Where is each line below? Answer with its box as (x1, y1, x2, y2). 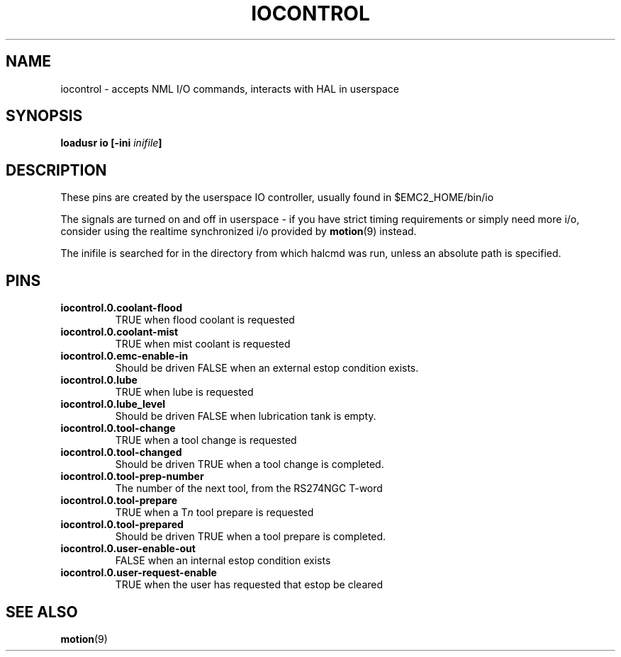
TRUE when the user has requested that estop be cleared (115, 578, 384, 591)
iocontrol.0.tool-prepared (60, 518, 184, 531)
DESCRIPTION (6, 161, 107, 179)
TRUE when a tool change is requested (115, 434, 297, 447)
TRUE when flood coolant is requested (115, 314, 295, 326)
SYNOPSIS (6, 107, 83, 125)
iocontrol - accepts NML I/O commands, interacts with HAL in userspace (60, 82, 399, 95)
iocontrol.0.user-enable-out (60, 542, 196, 555)
